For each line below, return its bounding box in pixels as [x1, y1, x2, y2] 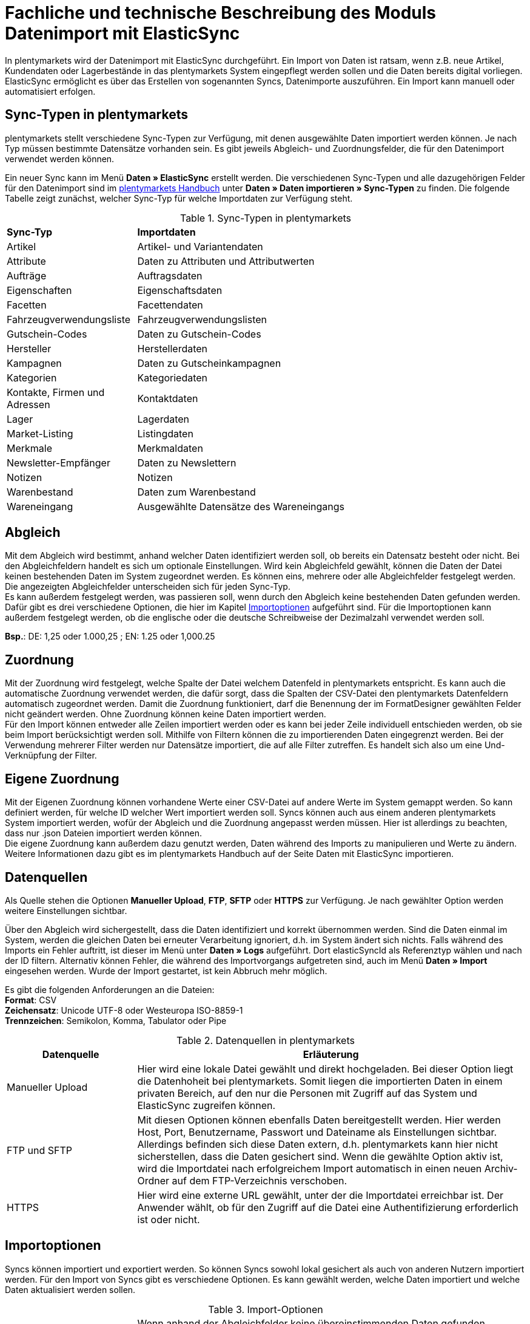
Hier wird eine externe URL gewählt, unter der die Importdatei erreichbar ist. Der [137, 1189, 503, 1201]
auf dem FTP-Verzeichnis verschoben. [172, 1174, 347, 1187]
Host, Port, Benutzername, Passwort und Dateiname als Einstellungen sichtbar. [137, 1125, 497, 1138]
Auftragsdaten [137, 269, 203, 282]
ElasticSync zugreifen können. [137, 1099, 276, 1111]
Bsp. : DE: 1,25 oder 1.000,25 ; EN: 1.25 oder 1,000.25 [5, 631, 215, 642]
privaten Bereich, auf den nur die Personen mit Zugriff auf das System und [137, 1087, 477, 1099]
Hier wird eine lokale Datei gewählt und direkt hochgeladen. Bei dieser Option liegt [137, 1062, 514, 1075]
